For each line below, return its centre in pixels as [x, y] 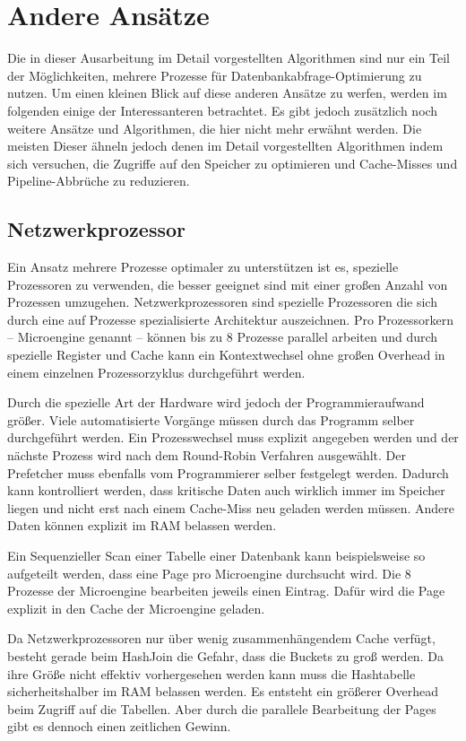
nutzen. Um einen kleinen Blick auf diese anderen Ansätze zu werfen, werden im [227, 93]
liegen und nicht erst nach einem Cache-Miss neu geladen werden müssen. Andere [231, 507]
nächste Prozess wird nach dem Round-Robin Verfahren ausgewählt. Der [207, 455]
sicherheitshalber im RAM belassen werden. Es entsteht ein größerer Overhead [223, 691]
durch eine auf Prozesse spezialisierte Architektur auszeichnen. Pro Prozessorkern [231, 319]
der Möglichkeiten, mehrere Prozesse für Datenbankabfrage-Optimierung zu [215, 75]
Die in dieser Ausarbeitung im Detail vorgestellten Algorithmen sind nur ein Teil [229, 58]
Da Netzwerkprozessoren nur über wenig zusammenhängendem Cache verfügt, [221, 638]
